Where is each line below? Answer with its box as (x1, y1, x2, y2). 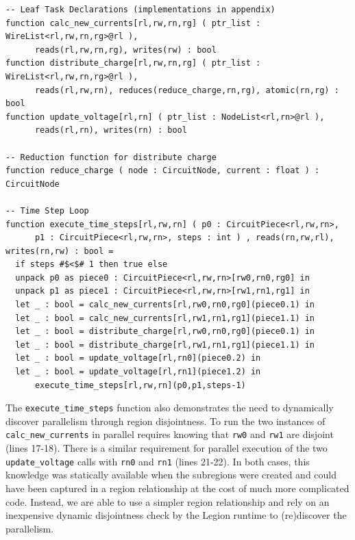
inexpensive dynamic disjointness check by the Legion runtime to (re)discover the (5, 508, 347, 522)
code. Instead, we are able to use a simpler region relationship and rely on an (5, 494, 330, 509)
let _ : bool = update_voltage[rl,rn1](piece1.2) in (15, 367, 261, 377)
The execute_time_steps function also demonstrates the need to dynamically (5, 400, 334, 415)
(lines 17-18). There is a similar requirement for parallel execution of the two (5, 441, 328, 455)
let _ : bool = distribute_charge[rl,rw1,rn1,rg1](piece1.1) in (15, 339, 315, 350)
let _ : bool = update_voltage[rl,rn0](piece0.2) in (15, 353, 261, 363)
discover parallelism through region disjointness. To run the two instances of (5, 413, 326, 428)
